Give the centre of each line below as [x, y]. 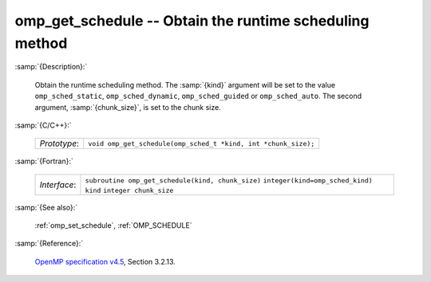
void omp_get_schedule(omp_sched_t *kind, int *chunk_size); [202, 143]
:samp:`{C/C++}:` [43, 125]
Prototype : [59, 143]
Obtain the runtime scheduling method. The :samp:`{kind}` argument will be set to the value [185, 84]
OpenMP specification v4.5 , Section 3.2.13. [105, 261]
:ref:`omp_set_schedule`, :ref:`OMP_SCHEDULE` [113, 225]
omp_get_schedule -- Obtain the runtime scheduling [192, 21]
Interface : [58, 185]
